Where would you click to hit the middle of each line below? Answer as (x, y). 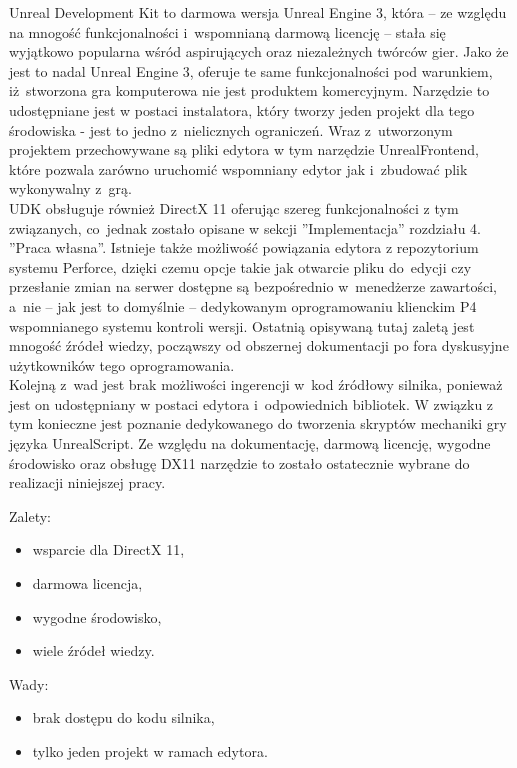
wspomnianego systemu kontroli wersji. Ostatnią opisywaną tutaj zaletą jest (242, 325)
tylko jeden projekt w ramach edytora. (150, 751)
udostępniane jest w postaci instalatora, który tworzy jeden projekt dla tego (242, 109)
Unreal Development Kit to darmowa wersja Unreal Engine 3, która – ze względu (258, 12)
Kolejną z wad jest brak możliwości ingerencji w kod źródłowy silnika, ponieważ (256, 384)
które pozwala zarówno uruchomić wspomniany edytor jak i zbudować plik (238, 168)
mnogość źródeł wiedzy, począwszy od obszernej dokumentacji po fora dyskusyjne (259, 345)
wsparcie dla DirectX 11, (108, 549)
